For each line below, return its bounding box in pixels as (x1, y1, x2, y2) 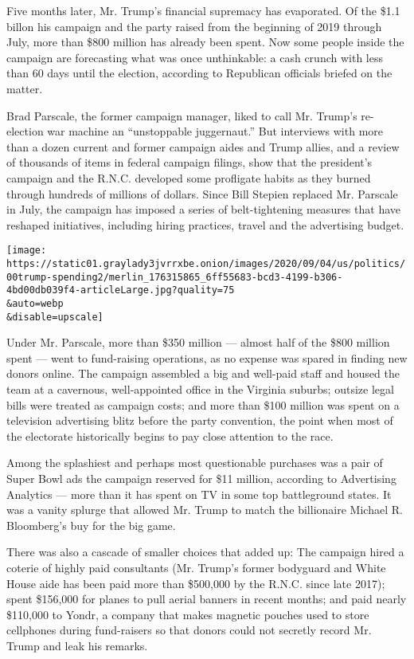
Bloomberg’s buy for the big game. (6, 516, 176, 533)
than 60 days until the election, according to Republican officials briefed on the (6, 65, 393, 81)
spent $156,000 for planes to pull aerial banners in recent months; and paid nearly (6, 590, 407, 607)
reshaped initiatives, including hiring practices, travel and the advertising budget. (6, 216, 404, 233)
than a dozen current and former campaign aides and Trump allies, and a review (6, 138, 400, 155)
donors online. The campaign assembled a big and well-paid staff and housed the (6, 365, 400, 382)
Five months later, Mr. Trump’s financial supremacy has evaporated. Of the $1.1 (6, 2, 400, 18)
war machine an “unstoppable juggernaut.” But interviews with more (47, 123, 384, 139)
